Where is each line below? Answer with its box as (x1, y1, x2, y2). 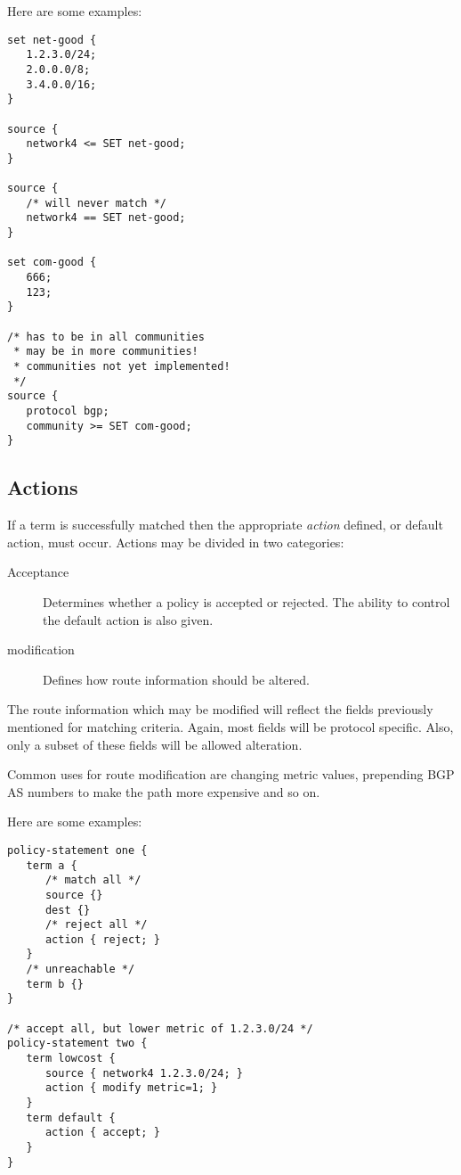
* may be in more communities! (13, 345, 198, 358)
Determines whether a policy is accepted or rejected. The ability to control (43, 592, 450, 611)
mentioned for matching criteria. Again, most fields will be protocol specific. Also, (7, 717, 454, 735)
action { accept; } (44, 1126, 160, 1139)
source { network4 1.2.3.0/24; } (44, 1066, 243, 1080)
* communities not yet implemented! (13, 360, 230, 374)
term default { (26, 1111, 116, 1124)
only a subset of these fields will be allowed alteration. (7, 735, 303, 753)
